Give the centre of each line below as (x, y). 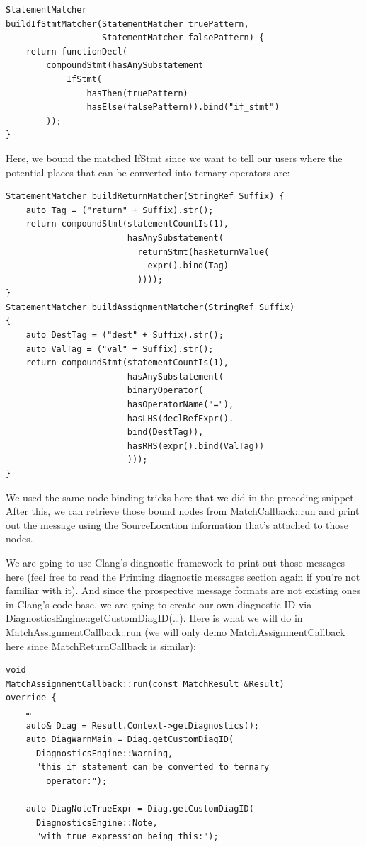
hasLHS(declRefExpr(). (181, 418)
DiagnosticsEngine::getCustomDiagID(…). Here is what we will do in (154, 618)
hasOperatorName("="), (181, 405)
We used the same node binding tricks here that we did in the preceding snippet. (181, 497)
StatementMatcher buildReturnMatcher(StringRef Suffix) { (145, 197)
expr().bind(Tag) (188, 266)
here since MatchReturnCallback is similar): (101, 646)
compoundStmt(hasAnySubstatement (125, 66)
